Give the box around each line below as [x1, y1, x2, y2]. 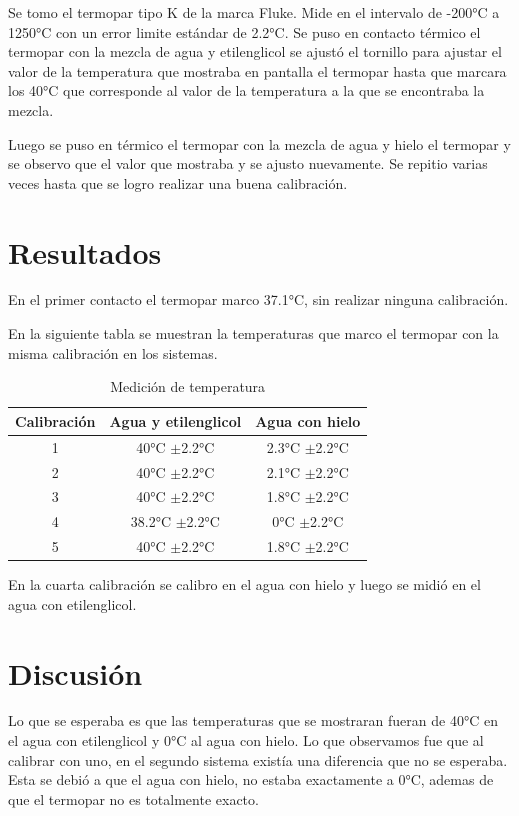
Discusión [8, 652, 143, 693]
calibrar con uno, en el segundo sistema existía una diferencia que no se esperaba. [8, 749, 508, 770]
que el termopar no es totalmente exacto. [8, 788, 259, 809]
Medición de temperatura [110, 376, 266, 397]
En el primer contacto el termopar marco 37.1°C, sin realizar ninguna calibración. [8, 289, 509, 310]
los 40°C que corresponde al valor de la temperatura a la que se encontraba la [8, 80, 485, 101]
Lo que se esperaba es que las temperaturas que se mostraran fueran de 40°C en [8, 710, 498, 731]
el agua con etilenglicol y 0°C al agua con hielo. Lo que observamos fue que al [8, 730, 484, 751]
